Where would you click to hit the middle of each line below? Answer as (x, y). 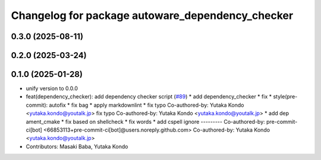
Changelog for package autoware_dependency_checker (152, 15)
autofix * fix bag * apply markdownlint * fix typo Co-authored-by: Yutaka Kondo (146, 105)
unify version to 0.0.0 (52, 88)
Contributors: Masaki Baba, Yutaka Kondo (77, 146)
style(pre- (285, 97)
